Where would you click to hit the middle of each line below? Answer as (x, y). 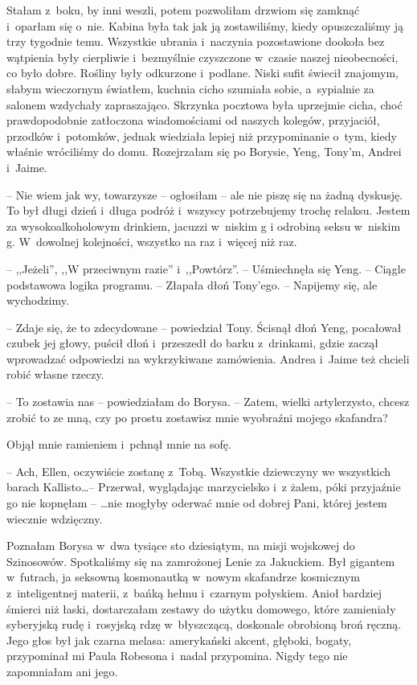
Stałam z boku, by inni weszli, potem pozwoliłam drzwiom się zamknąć (183, 10)
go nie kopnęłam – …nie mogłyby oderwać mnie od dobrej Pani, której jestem (197, 503)
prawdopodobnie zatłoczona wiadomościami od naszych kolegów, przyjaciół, (193, 120)
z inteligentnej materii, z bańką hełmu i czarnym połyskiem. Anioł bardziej (194, 593)
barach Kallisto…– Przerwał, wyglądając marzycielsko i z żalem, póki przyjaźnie (204, 487)
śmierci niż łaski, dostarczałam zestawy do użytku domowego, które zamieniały (201, 608)
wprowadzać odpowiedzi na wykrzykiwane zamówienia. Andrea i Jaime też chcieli (208, 358)
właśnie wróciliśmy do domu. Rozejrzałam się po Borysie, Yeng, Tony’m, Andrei (204, 152)
